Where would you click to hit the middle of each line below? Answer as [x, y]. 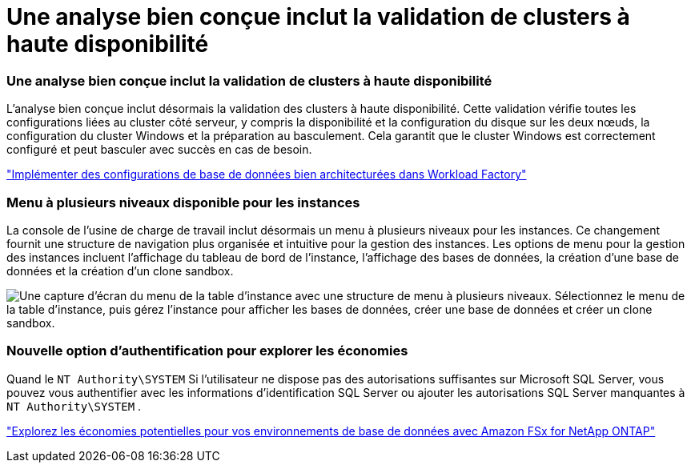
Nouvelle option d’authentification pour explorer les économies [207, 351]
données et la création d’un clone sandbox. [120, 271]
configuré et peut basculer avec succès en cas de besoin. [159, 150]
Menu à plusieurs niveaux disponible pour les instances [183, 202]
